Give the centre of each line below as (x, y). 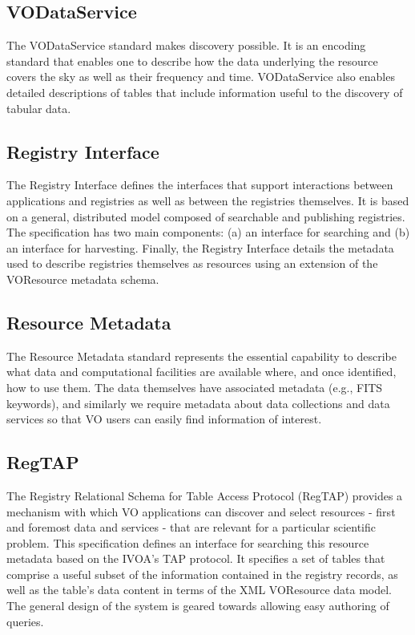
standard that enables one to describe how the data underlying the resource (192, 61)
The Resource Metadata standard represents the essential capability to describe (202, 356)
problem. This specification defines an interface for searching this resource (188, 542)
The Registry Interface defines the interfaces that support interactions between (200, 185)
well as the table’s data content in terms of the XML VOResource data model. (199, 590)
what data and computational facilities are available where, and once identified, (201, 372)
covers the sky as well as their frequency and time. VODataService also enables (201, 77)
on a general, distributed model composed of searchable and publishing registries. (206, 216)
